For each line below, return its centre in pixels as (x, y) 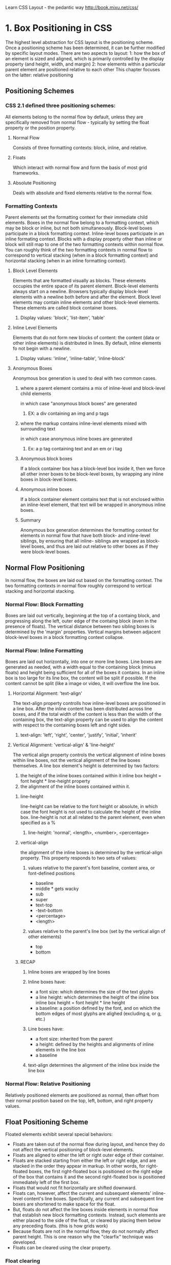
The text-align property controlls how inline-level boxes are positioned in (89, 703)
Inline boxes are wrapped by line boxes (69, 972)
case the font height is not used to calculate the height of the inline (91, 812)
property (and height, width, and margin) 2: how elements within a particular (86, 64)
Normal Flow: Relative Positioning (48, 1084)
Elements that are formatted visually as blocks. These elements (79, 280)
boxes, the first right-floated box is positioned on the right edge (95, 1171)
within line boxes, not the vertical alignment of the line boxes (76, 760)
